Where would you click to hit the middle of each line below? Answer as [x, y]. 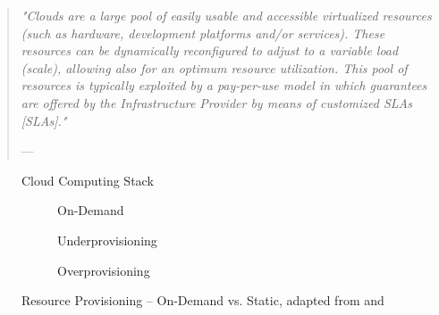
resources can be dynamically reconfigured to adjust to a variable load [210, 50]
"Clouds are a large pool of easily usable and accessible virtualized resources [226, 15]
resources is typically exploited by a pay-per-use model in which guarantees [224, 85]
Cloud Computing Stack [88, 180]
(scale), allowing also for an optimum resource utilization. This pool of [214, 67]
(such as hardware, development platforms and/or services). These [203, 33]
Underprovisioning [107, 240]
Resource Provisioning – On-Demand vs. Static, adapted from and [203, 300]
